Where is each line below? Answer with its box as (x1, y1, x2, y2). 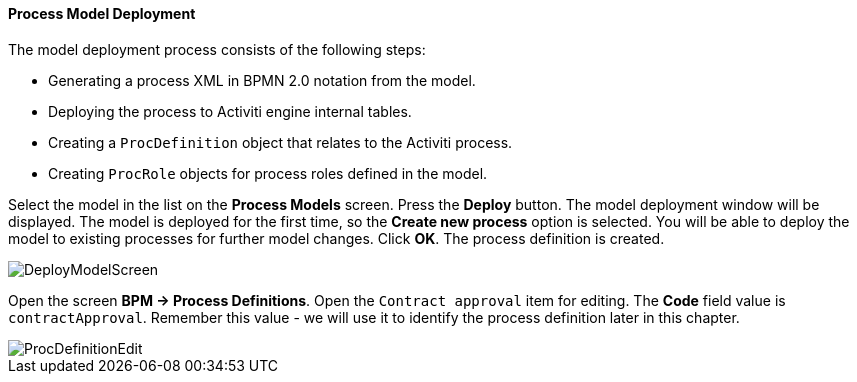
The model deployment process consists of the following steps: (8, 40, 426, 58)
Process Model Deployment (8, 5, 196, 22)
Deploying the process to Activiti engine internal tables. (48, 102, 412, 120)
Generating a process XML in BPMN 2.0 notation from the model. (48, 71, 476, 89)
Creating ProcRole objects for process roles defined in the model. (48, 164, 488, 182)
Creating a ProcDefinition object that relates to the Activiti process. (48, 133, 513, 151)
